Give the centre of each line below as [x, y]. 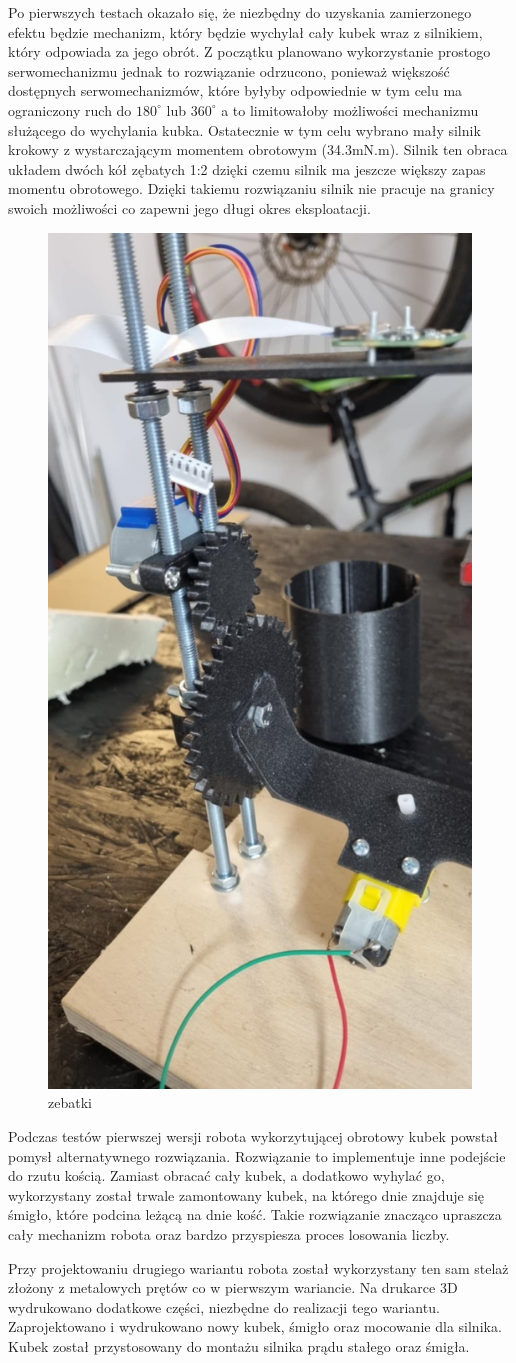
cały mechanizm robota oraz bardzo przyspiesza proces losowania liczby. [229, 1234]
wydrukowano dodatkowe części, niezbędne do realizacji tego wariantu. [224, 1306]
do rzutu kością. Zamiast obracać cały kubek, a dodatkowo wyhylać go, [226, 1175]
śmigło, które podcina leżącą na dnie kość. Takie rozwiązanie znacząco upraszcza [255, 1214]
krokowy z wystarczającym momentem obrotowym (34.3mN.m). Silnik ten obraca [258, 149]
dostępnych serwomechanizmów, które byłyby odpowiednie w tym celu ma [235, 90]
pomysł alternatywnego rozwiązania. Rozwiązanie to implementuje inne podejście [257, 1155]
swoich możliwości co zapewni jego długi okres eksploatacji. [189, 207]
